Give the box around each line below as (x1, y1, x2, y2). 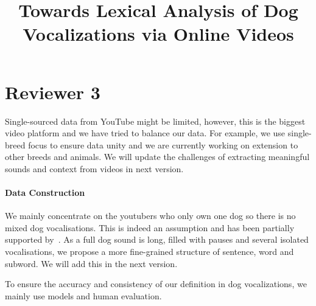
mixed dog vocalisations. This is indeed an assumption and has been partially (5, 221, 295, 234)
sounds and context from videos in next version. (5, 162, 184, 175)
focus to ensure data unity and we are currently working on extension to (28, 138, 298, 151)
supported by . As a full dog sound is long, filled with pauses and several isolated (5, 233, 309, 246)
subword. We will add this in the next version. (5, 257, 178, 269)
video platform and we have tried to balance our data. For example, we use (5, 127, 286, 139)
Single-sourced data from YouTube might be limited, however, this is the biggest (5, 114, 306, 127)
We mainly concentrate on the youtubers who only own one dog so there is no (5, 209, 296, 222)
